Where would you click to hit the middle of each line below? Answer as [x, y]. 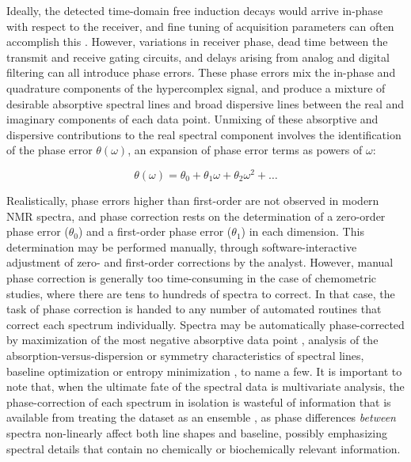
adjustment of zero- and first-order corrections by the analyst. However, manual [200, 262]
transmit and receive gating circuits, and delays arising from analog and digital [198, 57]
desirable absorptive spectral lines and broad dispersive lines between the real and [205, 103]
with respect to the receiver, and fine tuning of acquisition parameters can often [200, 26]
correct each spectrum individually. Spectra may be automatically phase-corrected [205, 324]
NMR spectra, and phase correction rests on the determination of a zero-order [196, 216]
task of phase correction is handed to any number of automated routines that [194, 309]
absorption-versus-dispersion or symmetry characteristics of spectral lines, [185, 355]
